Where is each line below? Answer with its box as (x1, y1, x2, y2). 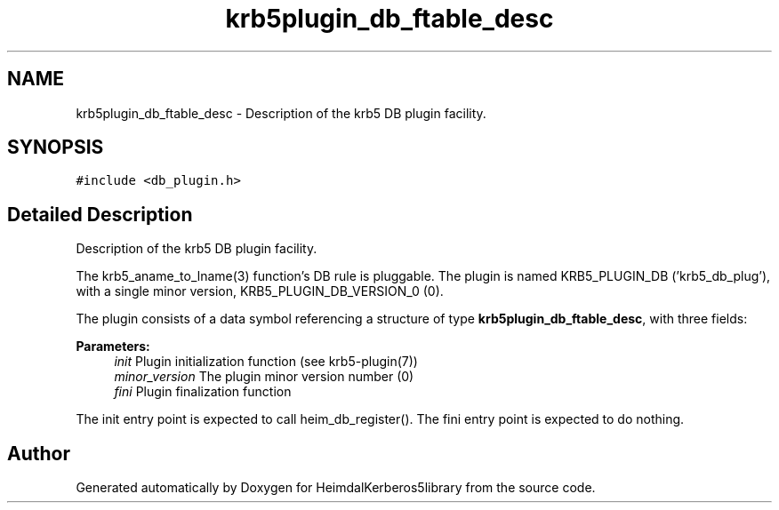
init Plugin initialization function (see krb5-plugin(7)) (114, 354, 418, 370)
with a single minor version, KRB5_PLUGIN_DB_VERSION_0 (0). (76, 283, 444, 299)
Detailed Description (7, 203, 193, 226)
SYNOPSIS (7, 136, 104, 159)
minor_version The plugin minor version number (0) (114, 369, 414, 385)
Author (7, 442, 70, 465)
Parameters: (76, 339, 150, 355)
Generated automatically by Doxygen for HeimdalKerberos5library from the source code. (76, 480, 596, 496)
